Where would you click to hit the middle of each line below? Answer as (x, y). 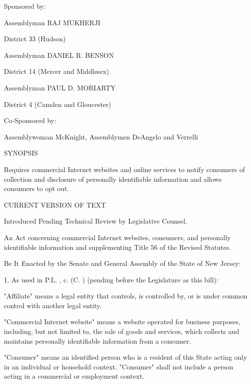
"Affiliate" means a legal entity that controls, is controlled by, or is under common (126, 296)
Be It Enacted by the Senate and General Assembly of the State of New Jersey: (122, 263)
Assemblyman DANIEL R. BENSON (59, 55)
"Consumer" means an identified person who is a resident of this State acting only (125, 357)
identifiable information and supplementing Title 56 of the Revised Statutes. (117, 247)
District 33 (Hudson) (35, 39)
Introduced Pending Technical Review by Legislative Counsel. (96, 221)
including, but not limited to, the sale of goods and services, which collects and (122, 331)
